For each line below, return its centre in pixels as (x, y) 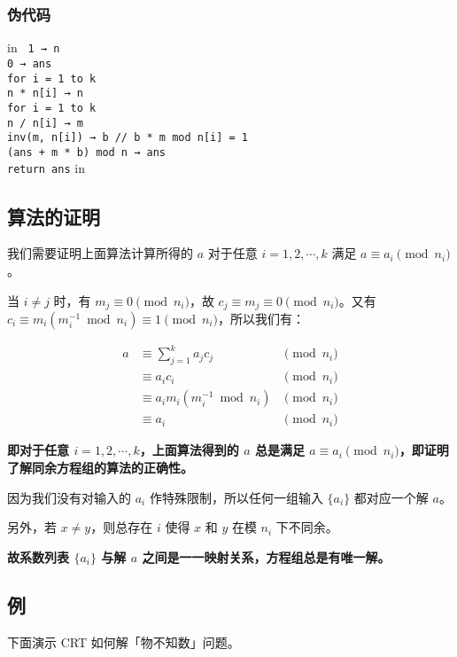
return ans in (46, 168)
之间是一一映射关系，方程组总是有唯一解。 (266, 556)
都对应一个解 (391, 497)
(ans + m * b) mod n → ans (86, 152)
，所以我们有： (261, 318)
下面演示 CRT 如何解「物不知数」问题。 (124, 641)
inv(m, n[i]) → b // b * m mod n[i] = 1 (128, 138)
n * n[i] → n (45, 94)
